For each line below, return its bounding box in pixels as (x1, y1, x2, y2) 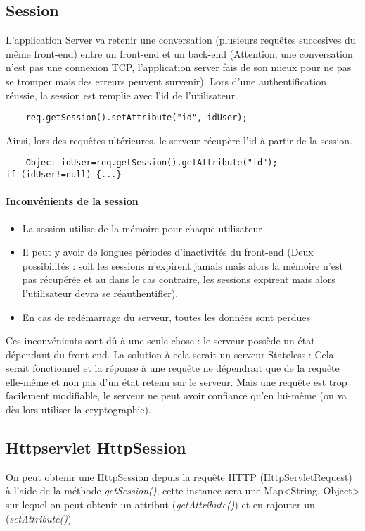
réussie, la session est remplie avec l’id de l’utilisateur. (6, 87, 238, 102)
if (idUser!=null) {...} (6, 170, 122, 180)
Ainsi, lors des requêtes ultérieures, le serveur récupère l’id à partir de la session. (6, 132, 352, 147)
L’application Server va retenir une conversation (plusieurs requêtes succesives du (6, 32, 356, 47)
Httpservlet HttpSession (6, 437, 186, 458)
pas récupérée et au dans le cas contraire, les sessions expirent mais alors (22, 272, 335, 287)
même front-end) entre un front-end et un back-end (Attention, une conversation (6, 46, 353, 61)
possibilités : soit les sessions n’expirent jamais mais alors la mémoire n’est (22, 258, 343, 273)
